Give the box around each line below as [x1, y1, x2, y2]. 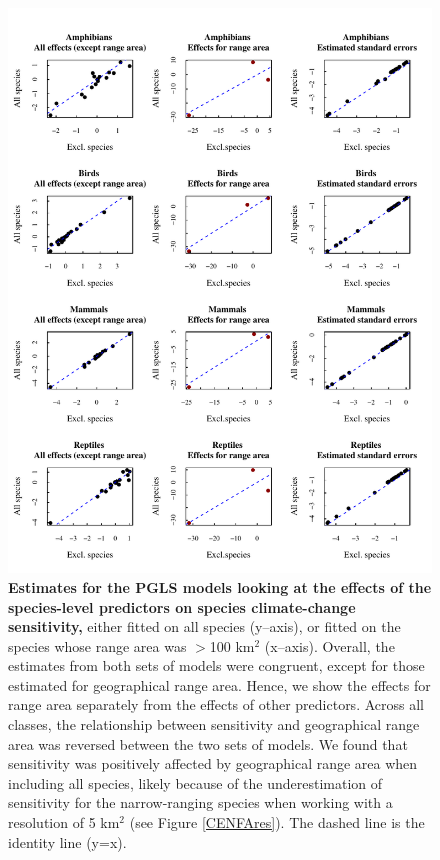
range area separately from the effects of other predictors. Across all [8, 694, 424, 715]
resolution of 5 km [8, 812, 120, 833]
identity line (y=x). [8, 831, 127, 852]
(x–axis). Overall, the [264, 635, 395, 656]
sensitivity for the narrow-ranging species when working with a [8, 792, 393, 813]
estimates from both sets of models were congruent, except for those [8, 655, 425, 676]
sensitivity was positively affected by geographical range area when [8, 753, 418, 774]
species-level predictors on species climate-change [8, 596, 356, 617]
